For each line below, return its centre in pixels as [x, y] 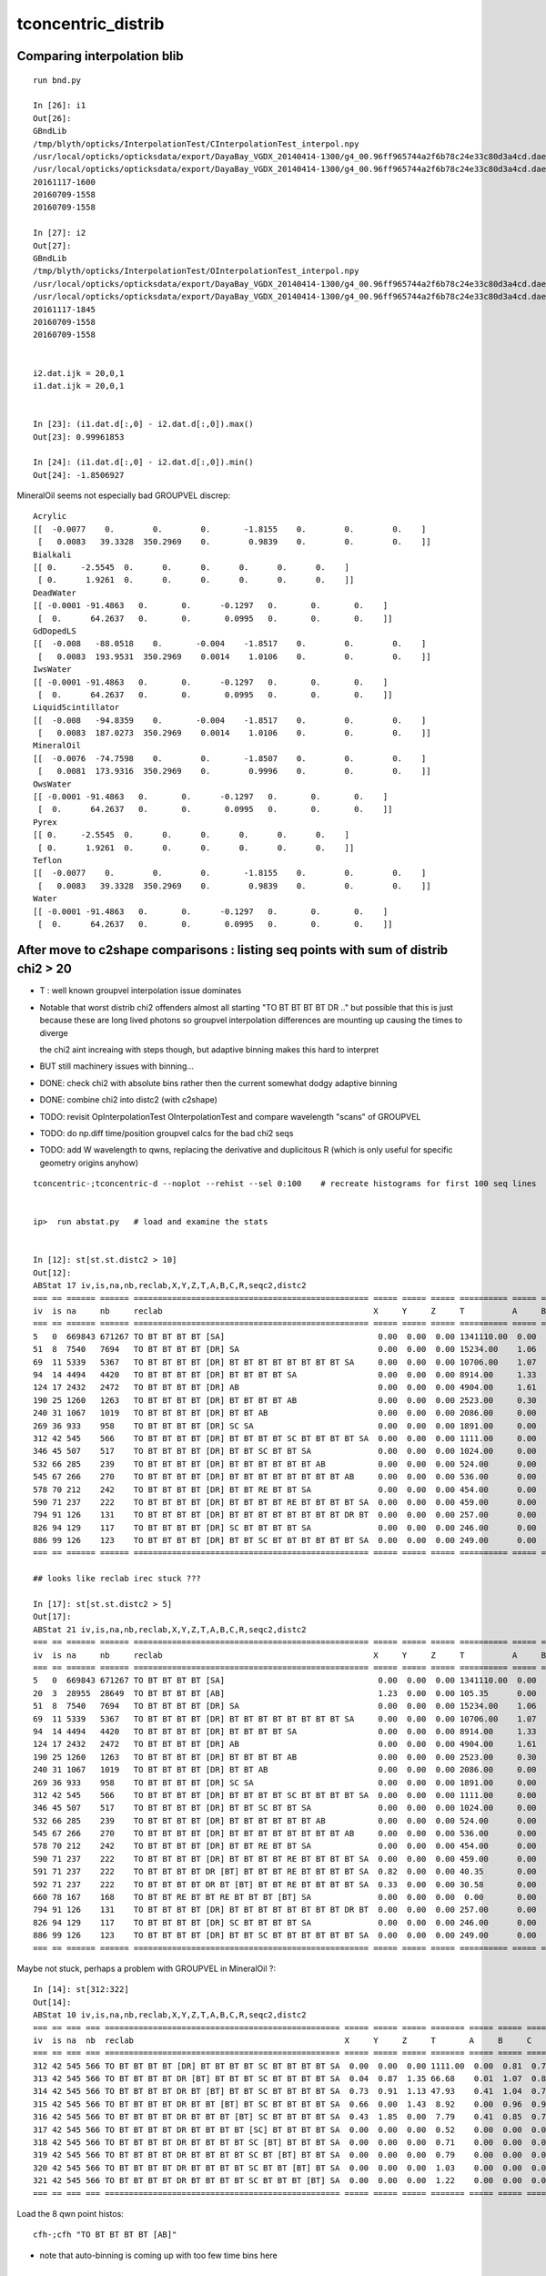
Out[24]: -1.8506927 [79, 475]
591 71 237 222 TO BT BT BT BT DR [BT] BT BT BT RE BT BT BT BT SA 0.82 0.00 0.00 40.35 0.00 [285, 1872]
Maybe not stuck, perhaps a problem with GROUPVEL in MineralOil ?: [147, 1968]
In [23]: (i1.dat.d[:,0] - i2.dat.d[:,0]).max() [143, 424]
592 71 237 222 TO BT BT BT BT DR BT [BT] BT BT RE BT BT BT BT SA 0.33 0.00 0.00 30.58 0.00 [285, 1884]
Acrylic [50, 516]
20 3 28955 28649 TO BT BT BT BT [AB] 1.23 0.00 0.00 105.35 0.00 [285, 1693]
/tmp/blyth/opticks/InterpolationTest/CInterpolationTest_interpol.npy [196, 144]
